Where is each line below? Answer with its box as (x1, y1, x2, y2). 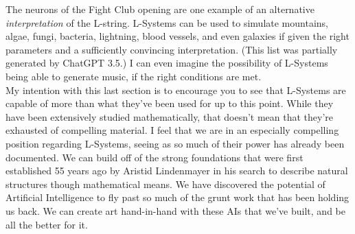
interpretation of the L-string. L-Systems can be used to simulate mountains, (5, 15, 328, 30)
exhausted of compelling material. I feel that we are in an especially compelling (5, 123, 339, 137)
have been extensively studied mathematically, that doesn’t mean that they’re (5, 109, 334, 124)
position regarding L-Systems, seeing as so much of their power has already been (5, 136, 345, 150)
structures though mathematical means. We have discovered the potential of (5, 176, 325, 191)
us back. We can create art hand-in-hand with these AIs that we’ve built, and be (5, 203, 345, 218)
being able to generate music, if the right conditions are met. (5, 69, 262, 83)
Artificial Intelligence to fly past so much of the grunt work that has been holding (5, 190, 350, 204)
